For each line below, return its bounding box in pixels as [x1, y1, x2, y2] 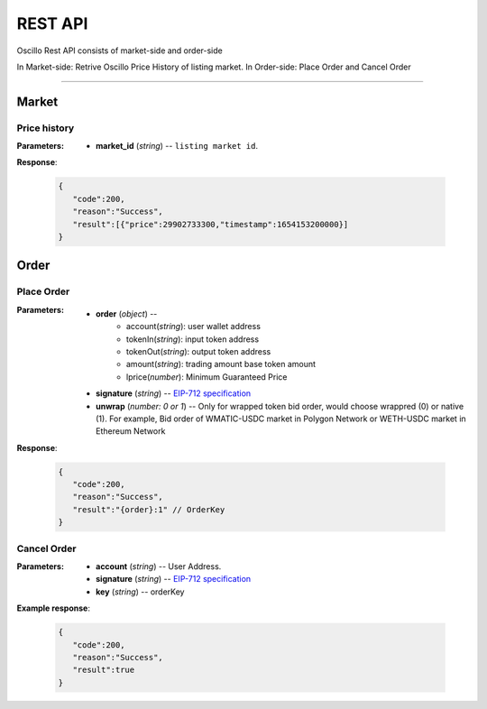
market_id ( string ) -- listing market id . [96, 141, 259, 152]
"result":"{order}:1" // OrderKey [72, 504, 225, 514]
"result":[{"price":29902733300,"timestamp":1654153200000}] [72, 219, 349, 229]
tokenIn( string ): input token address [126, 334, 260, 345]
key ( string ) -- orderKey [96, 586, 185, 597]
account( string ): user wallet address [126, 321, 262, 332]
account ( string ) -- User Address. [96, 560, 222, 572]
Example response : [16, 603, 90, 613]
